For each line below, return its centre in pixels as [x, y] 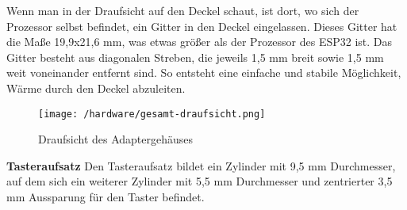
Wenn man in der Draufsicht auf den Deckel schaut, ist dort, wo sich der [183, 10]
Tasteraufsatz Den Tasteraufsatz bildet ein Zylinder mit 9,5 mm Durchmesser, [201, 165]
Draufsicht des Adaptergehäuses [116, 139]
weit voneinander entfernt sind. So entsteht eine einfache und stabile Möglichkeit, [204, 73]
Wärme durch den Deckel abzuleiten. [96, 88]
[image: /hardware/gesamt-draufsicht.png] [152, 114]
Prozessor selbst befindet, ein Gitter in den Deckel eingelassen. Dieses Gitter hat [202, 26]
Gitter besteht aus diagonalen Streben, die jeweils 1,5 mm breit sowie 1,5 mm [195, 57]
